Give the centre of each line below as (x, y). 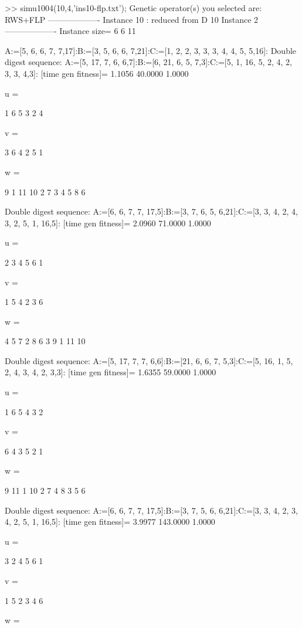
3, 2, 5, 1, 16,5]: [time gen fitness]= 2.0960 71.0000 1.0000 (108, 223)
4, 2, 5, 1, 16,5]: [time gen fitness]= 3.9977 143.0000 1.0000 (110, 522)
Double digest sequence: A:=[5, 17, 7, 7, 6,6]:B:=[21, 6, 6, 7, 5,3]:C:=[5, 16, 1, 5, (149, 360)
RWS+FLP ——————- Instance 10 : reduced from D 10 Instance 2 (132, 19)
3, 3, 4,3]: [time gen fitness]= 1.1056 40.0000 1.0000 (97, 73)
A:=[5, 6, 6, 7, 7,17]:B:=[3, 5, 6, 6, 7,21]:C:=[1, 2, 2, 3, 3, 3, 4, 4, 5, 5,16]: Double (151, 50)
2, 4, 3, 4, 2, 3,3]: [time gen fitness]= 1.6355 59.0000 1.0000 (111, 372)
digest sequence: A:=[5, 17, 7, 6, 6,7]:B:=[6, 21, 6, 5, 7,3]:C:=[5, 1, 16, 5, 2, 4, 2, (148, 62)
